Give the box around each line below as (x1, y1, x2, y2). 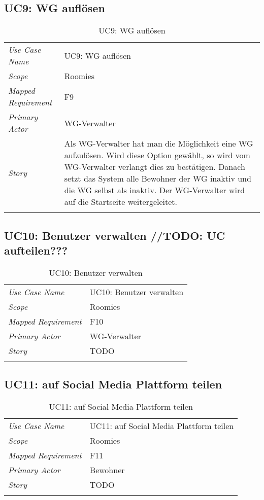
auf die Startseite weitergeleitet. (64, 196, 178, 208)
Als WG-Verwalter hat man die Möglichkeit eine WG (64, 137, 253, 150)
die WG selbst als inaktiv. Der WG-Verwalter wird (64, 184, 245, 196)
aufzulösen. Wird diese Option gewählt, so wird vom (64, 149, 250, 161)
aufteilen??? (4, 242, 68, 258)
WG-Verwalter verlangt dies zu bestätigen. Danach (64, 161, 245, 173)
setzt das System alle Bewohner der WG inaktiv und (64, 172, 251, 185)
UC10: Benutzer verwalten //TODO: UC (4, 227, 225, 243)
